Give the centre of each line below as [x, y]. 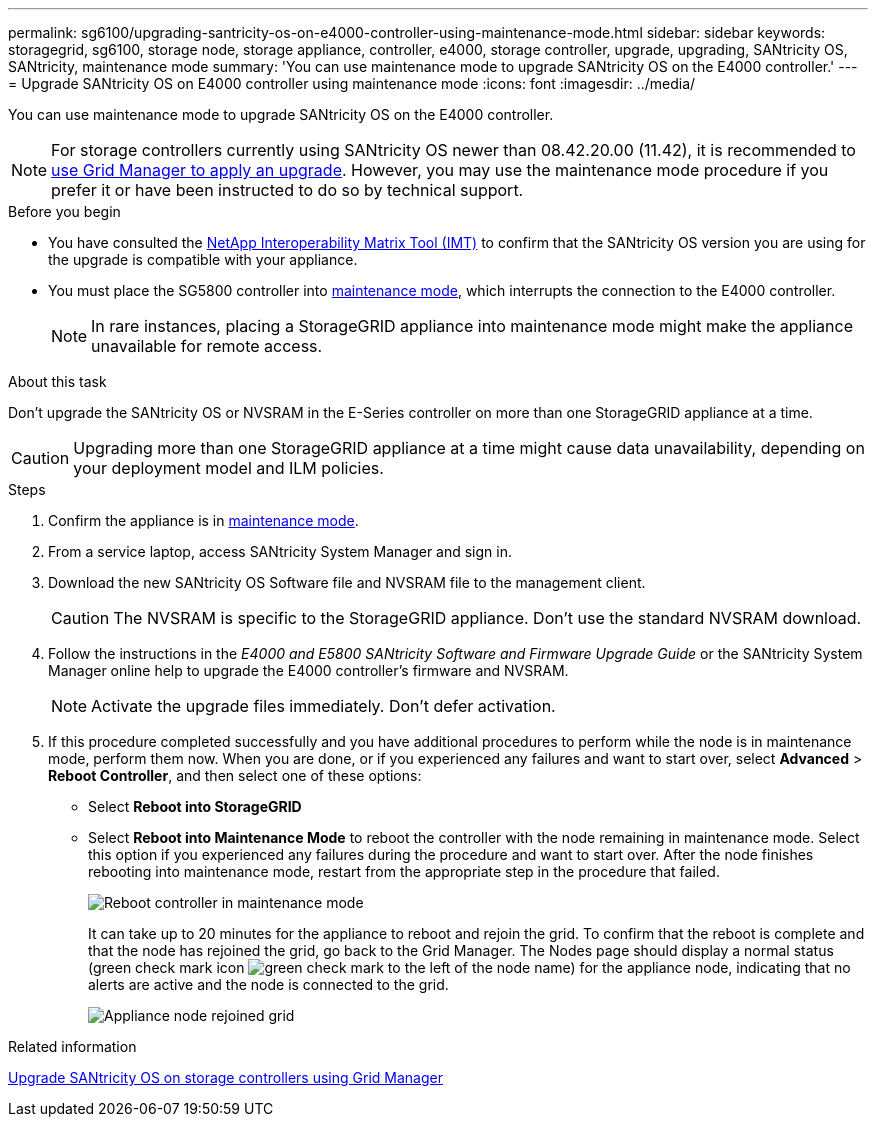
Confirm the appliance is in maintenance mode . [203, 520]
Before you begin [64, 211]
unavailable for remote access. [207, 346]
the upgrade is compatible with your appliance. [203, 259]
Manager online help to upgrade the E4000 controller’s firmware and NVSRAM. [308, 670]
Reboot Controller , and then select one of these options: [235, 775]
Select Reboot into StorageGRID [195, 806]
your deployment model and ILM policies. [228, 468]
